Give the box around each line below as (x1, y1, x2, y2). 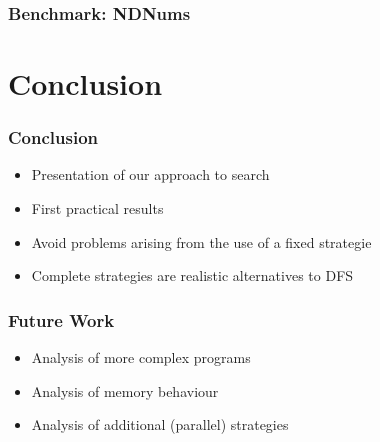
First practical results (31, 198, 164, 219)
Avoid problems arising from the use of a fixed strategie (31, 231, 372, 252)
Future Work (8, 307, 115, 332)
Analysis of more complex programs (31, 347, 251, 368)
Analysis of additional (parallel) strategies (31, 414, 289, 435)
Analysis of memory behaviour (31, 380, 219, 401)
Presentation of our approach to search (31, 164, 270, 185)
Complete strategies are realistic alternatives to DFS (31, 265, 354, 286)
